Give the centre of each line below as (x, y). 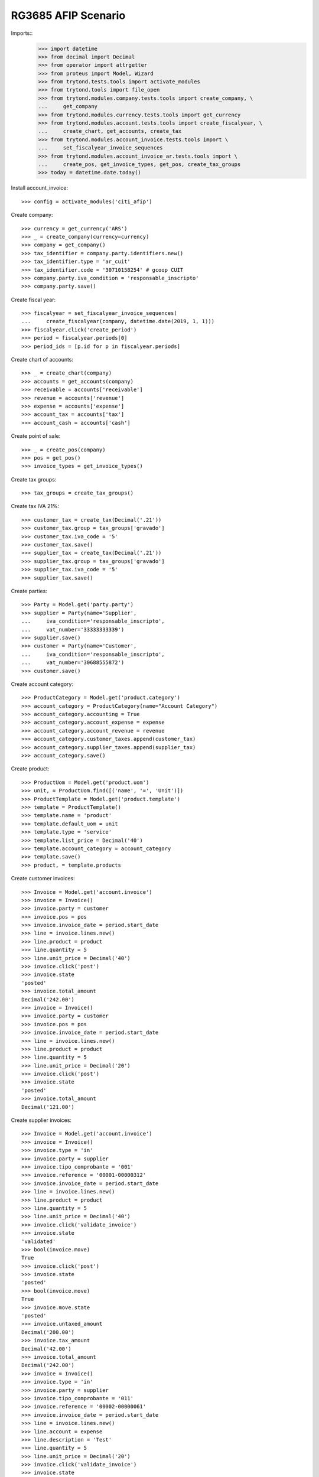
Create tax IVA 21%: (35, 506)
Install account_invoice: (39, 188)
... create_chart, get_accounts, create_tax (110, 131)
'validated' (39, 1241)
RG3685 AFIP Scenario (68, 15)
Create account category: (42, 684)
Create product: (30, 769)
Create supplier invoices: (41, 1120)
